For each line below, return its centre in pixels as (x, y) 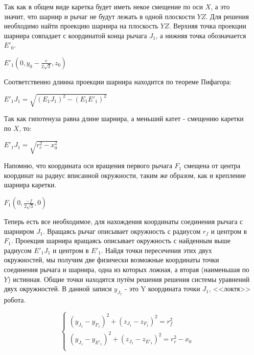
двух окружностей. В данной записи (58, 289)
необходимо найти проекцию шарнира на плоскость (81, 26)
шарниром (19, 231)
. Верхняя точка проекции (208, 26)
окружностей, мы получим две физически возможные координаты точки (112, 260)
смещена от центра (212, 165)
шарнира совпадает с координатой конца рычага (76, 35)
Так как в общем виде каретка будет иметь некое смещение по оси (104, 6)
